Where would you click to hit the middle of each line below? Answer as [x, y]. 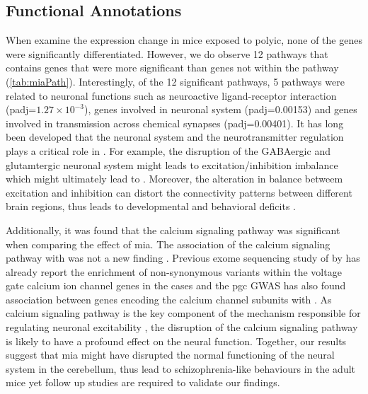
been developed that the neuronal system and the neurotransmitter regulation [175, 137]
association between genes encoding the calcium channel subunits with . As [169, 299]
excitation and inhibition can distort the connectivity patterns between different [179, 192]
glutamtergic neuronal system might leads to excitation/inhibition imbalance [172, 164]
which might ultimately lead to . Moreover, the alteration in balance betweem [174, 179]
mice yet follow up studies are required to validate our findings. [143, 382]
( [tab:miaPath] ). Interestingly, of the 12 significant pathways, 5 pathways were [175, 81]
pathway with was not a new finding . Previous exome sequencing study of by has [183, 258]
